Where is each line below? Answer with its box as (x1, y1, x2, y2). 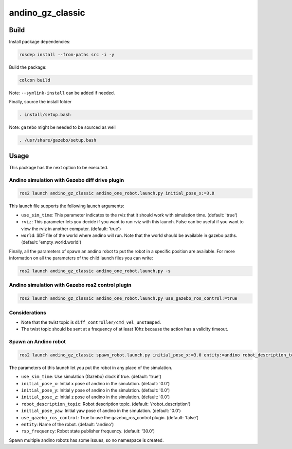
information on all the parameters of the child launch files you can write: (9, 255, 153, 261)
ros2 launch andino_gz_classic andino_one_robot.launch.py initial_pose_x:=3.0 (19, 191, 215, 196)
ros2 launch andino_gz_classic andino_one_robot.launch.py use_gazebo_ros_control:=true (19, 295, 238, 301)
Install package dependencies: (9, 39, 71, 45)
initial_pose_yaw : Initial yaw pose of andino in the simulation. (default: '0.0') (21, 408, 181, 414)
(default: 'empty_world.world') (21, 239, 82, 245)
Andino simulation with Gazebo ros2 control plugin (9, 282, 131, 289)
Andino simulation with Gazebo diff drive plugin (9, 176, 124, 183)
